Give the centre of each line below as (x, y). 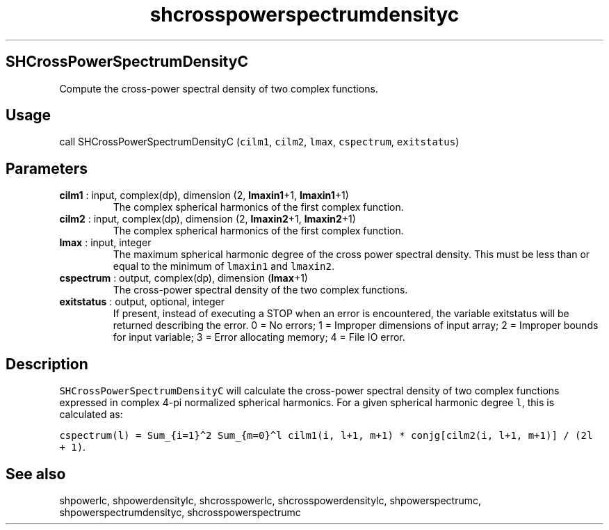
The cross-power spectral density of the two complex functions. (260, 290)
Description (47, 364)
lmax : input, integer (105, 243)
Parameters (47, 168)
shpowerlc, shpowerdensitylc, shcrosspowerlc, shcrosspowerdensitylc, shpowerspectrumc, (270, 500)
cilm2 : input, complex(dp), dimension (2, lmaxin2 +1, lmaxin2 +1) (208, 219)
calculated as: (91, 415)
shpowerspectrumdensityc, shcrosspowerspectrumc (180, 512)
